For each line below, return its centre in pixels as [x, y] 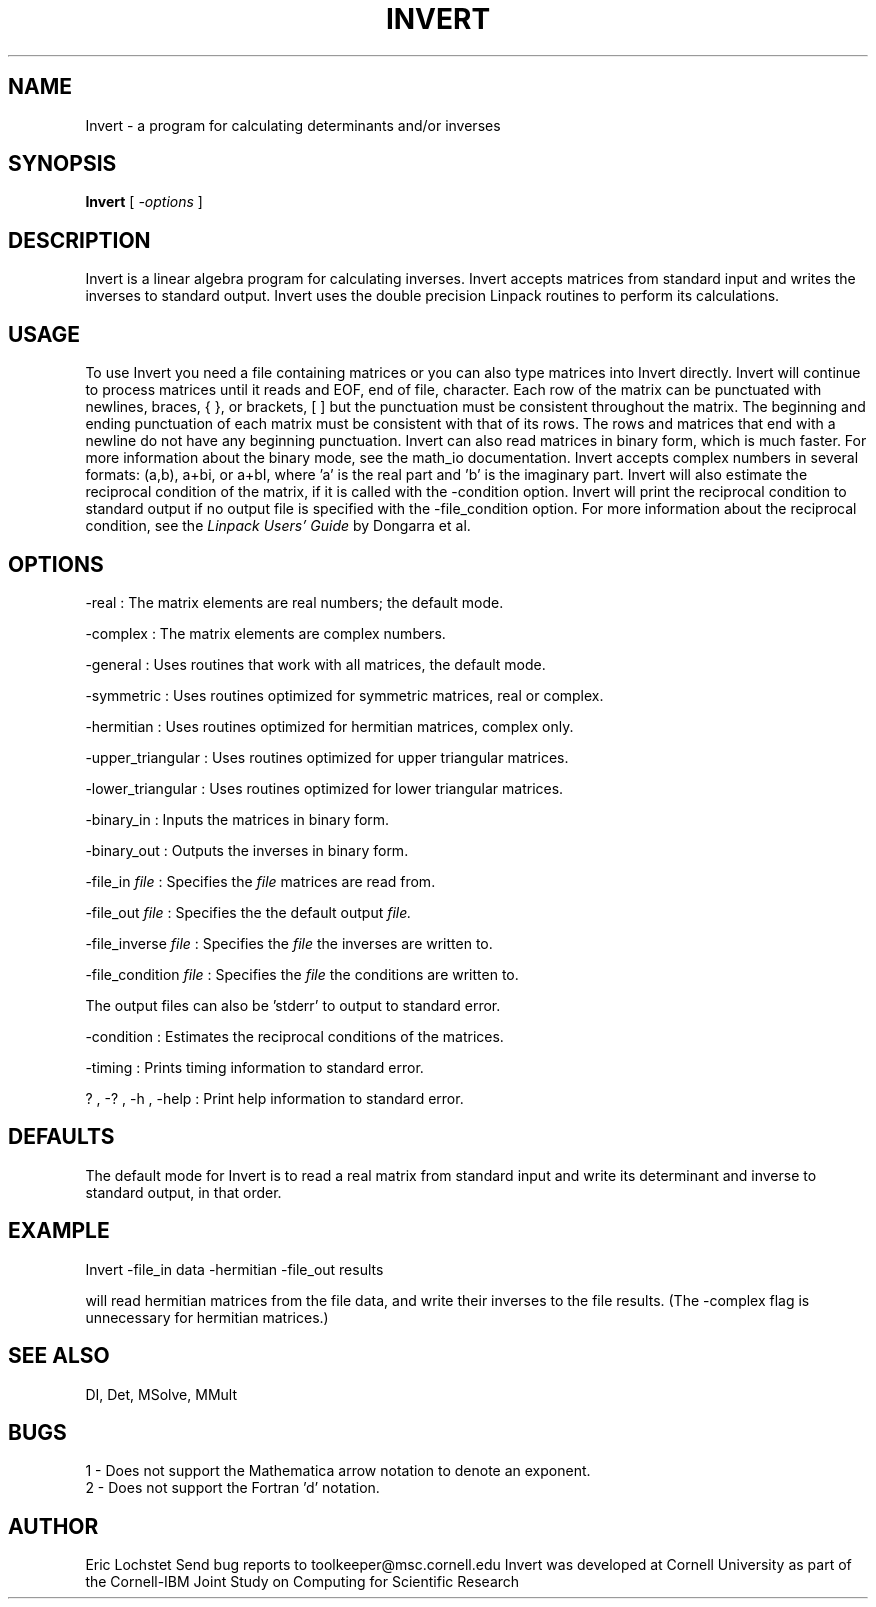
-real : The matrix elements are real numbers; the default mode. [294, 602]
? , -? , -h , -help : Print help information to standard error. [274, 1098]
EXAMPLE [59, 1231]
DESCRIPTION [79, 240]
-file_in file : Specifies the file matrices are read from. [260, 881]
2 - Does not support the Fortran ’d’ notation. [232, 1488]
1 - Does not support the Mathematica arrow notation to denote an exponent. [338, 1471]
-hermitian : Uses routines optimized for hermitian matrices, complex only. [329, 726]
